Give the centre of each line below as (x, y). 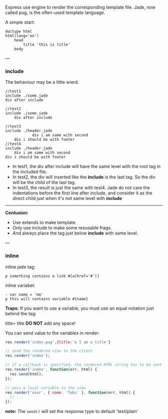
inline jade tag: (20, 267)
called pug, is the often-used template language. (55, 13)
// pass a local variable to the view (45, 388)
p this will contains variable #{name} (47, 299)
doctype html (19, 32)
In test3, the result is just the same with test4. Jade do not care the (81, 188)
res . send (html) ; (26, 374)
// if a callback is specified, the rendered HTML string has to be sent (84, 365)
